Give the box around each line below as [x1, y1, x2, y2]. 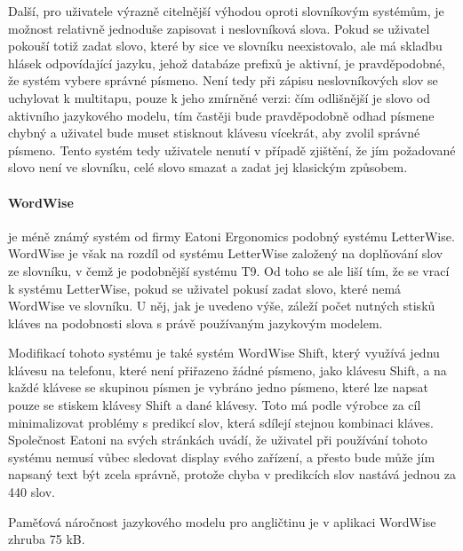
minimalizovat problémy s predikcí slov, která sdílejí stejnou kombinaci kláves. [8, 413, 434, 431]
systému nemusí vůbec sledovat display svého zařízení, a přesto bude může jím [8, 447, 435, 466]
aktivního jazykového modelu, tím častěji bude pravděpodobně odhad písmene [8, 106, 435, 124]
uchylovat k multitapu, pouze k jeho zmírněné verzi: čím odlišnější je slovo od [8, 88, 431, 106]
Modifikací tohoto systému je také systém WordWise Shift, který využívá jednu [8, 343, 440, 362]
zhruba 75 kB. [8, 530, 85, 548]
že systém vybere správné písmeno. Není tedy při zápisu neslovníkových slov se [8, 71, 438, 90]
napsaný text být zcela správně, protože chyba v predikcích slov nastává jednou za [8, 465, 457, 484]
